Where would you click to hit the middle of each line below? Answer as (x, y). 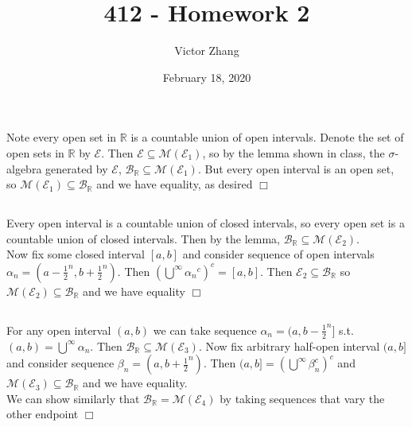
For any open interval (59, 330)
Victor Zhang (207, 50)
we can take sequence (205, 330)
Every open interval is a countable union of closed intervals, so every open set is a (206, 223)
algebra (24, 168)
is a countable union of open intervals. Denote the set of (267, 137)
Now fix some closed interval (76, 254)
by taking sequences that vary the (302, 398)
